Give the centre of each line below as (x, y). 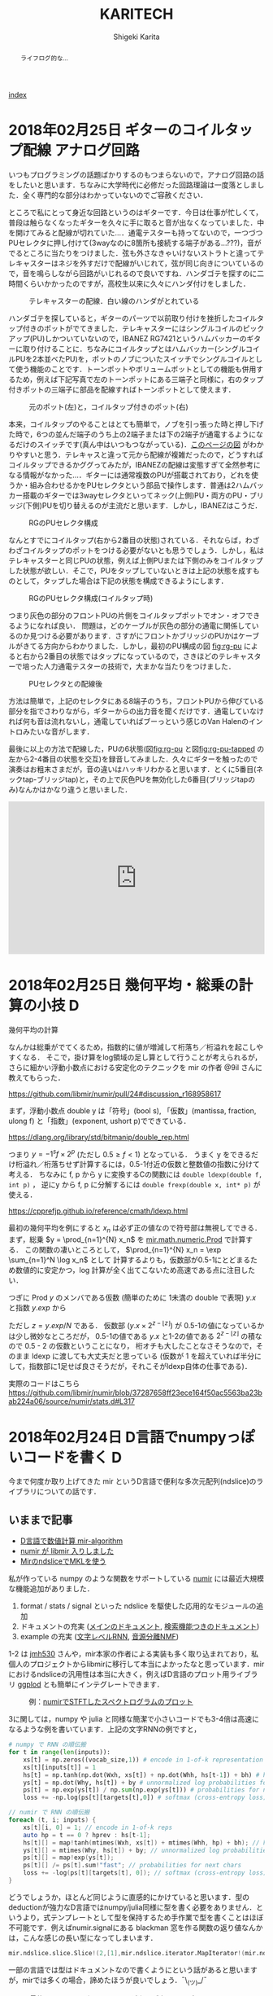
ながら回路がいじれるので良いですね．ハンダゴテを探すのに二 (161, 273)
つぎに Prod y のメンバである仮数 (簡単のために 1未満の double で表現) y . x (132, 1298)
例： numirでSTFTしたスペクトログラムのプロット (111, 1702)
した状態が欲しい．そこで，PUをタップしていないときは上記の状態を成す (131, 570)
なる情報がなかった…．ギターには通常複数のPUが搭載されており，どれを (130, 475)
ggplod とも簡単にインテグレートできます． (91, 1685)
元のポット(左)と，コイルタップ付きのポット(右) (108, 406)
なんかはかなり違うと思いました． (75, 789)
